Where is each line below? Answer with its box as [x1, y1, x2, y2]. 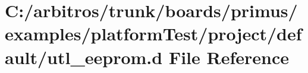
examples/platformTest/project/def [5, 21, 302, 46]
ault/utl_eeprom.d [5, 45, 163, 69]
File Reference [168, 45, 290, 69]
